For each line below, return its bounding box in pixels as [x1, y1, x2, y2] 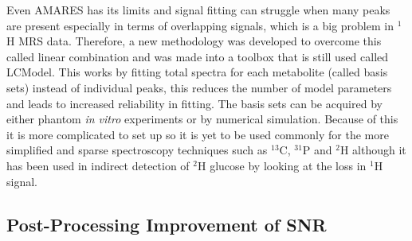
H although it [339, 142, 406, 158]
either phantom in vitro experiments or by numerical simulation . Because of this [6, 111, 398, 127]
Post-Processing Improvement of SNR [6, 212, 327, 236]
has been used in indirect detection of [6, 157, 190, 173]
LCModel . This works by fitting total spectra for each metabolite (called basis [6, 64, 388, 80]
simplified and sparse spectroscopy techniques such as [6, 142, 268, 158]
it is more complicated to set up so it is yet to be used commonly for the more [6, 126, 389, 142]
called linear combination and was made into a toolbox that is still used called [6, 48, 389, 64]
